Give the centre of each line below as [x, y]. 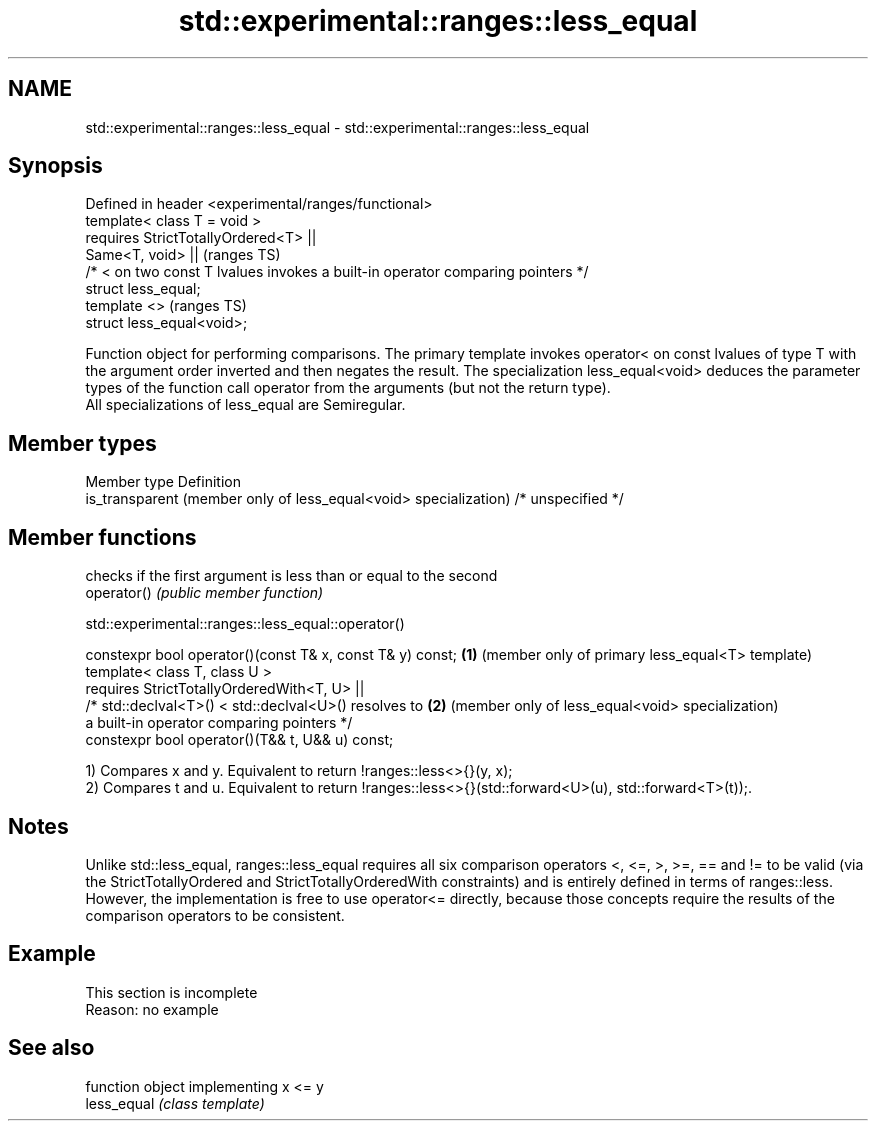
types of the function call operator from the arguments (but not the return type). [348, 388]
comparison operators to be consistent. [215, 915]
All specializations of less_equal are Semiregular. [245, 405]
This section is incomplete [171, 992]
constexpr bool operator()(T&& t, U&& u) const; [239, 740]
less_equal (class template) [175, 1103]
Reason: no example [152, 1009]
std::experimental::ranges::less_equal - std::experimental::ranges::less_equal [337, 127]
